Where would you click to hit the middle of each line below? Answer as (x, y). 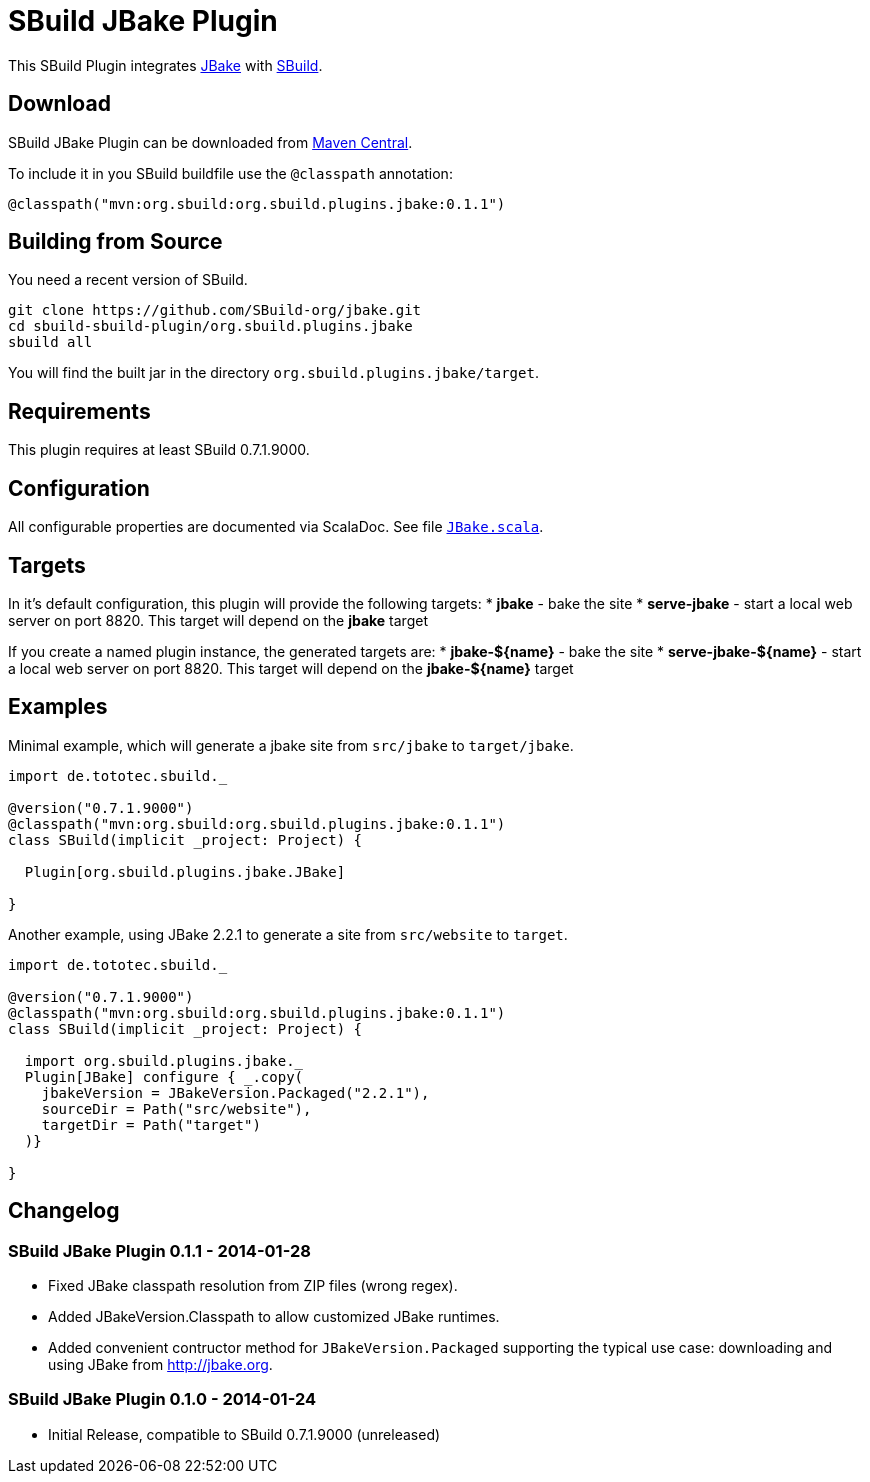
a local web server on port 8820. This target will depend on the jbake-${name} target (291, 668)
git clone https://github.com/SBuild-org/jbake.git (215, 310)
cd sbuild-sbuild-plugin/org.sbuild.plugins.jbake (210, 326)
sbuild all (50, 342)
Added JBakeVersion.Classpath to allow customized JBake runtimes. (274, 1317)
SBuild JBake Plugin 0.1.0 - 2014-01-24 (162, 1399)
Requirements (79, 411)
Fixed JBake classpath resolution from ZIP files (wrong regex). (253, 1286)
